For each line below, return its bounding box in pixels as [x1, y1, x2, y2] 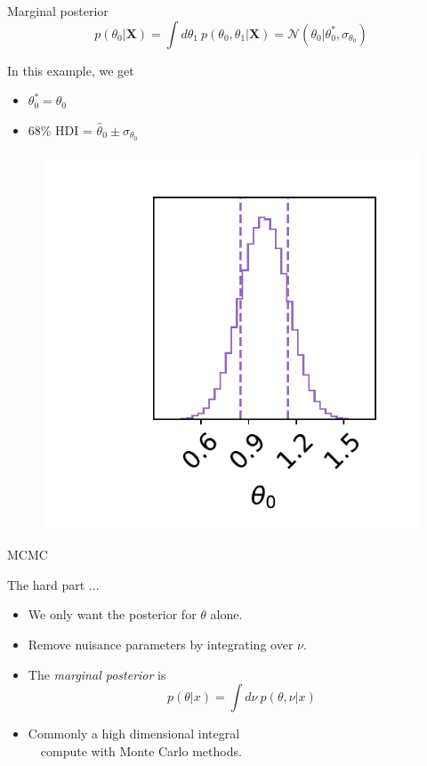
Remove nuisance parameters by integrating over [28, 635, 294, 654]
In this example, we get [7, 60, 134, 79]
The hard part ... [7, 575, 100, 593]
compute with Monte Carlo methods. [40, 741, 242, 760]
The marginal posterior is [28, 665, 166, 683]
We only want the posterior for [28, 605, 197, 624]
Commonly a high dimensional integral [28, 724, 240, 743]
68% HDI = [28, 120, 93, 139]
